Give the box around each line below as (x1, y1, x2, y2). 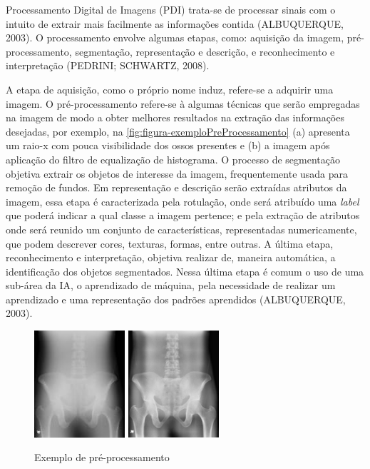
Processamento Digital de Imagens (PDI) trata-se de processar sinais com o (6, 2, 336, 16)
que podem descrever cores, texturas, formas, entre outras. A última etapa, (6, 236, 334, 251)
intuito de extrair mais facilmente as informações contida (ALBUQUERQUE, (6, 16, 344, 31)
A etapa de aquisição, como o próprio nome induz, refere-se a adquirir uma (6, 81, 334, 96)
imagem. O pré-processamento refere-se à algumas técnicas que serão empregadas (6, 96, 360, 111)
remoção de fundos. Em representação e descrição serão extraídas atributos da (6, 180, 347, 195)
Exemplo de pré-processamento (34, 450, 170, 465)
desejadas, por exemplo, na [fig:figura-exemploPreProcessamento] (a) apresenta (6, 123, 350, 138)
